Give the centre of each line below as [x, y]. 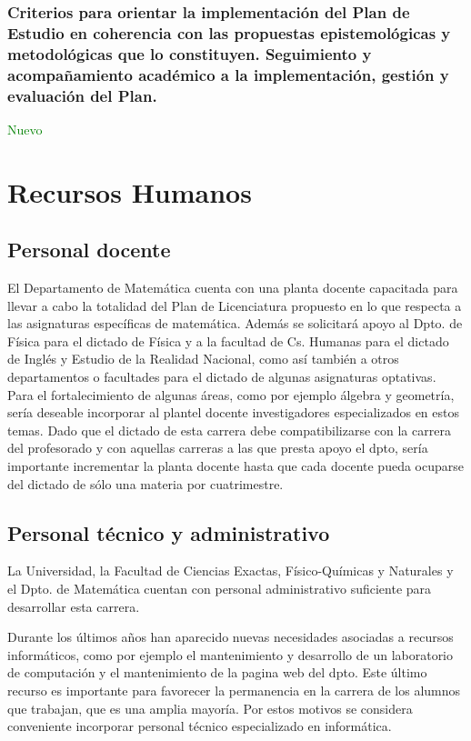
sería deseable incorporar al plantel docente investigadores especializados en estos [233, 412]
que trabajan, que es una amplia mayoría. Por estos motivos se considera [210, 708]
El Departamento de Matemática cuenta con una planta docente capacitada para [233, 288]
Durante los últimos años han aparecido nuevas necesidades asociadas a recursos [230, 637]
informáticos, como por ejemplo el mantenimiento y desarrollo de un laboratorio [230, 654]
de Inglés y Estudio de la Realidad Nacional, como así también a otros [203, 359]
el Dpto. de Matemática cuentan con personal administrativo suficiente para [220, 588]
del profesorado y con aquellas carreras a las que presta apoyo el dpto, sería [218, 448]
